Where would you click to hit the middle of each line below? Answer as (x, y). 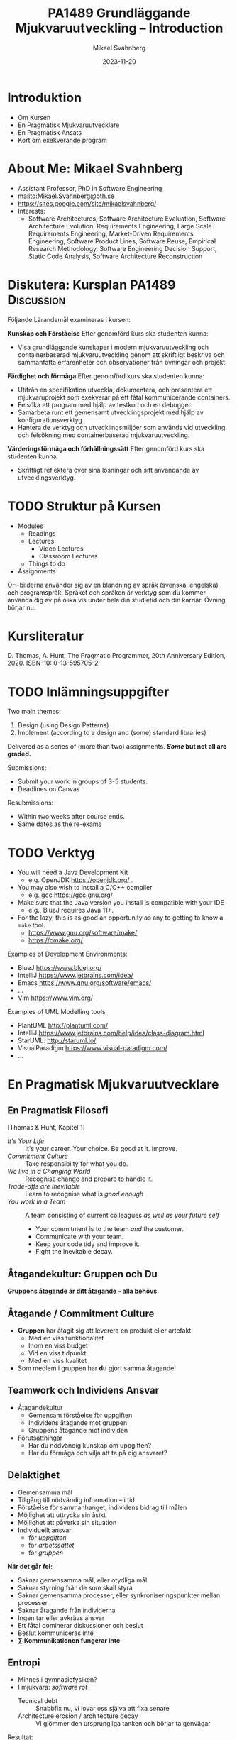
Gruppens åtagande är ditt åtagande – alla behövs (82, 1291)
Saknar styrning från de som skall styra (75, 1587)
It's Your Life (26, 1141)
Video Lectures (61, 549)
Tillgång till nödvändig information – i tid (76, 1499)
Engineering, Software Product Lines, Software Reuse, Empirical (122, 241)
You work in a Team (37, 1201)
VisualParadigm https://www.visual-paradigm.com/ (93, 1048)
